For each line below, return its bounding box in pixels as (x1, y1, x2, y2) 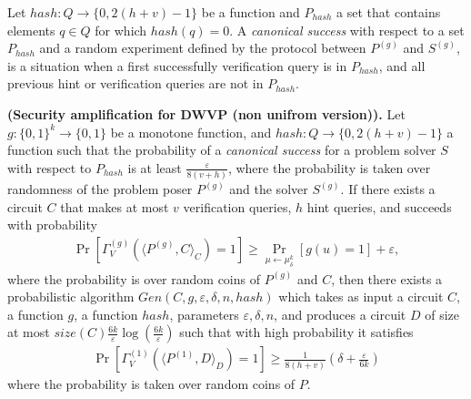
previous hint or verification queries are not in (7, 74, 264, 93)
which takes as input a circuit (278, 287, 444, 306)
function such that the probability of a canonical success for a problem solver (7, 140, 436, 159)
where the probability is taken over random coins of (7, 374, 296, 394)
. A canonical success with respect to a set (229, 20, 465, 39)
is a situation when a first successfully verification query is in (7, 56, 347, 75)
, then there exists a (331, 269, 443, 288)
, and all (378, 56, 426, 75)
